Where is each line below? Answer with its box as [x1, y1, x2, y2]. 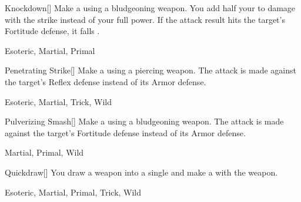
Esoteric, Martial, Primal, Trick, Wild [5, 186, 142, 198]
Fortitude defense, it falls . [5, 25, 100, 37]
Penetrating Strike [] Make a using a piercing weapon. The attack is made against [5, 64, 296, 76]
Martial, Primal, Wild [5, 146, 84, 159]
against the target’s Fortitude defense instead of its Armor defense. [5, 126, 246, 139]
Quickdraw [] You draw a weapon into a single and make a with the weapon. [5, 166, 278, 178]
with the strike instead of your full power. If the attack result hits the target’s [5, 13, 285, 25]
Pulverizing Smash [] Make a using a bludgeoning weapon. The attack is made [5, 115, 284, 127]
